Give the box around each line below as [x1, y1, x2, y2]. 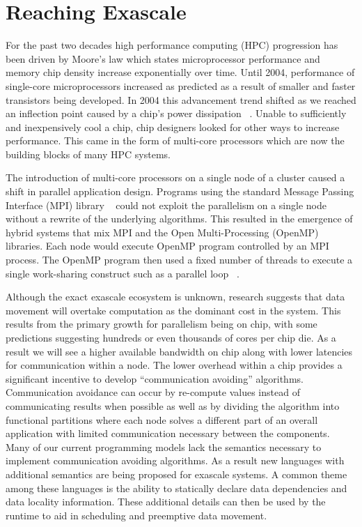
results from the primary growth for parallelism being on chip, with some [6, 316, 317, 331]
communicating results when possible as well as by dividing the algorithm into [6, 398, 340, 413]
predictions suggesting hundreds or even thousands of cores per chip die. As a [6, 330, 336, 344]
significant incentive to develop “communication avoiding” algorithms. [6, 371, 304, 385]
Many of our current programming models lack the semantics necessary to [6, 439, 322, 454]
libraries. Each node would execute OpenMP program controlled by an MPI [6, 238, 329, 253]
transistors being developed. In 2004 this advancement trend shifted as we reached [6, 92, 356, 107]
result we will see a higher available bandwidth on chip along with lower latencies [6, 344, 353, 358]
